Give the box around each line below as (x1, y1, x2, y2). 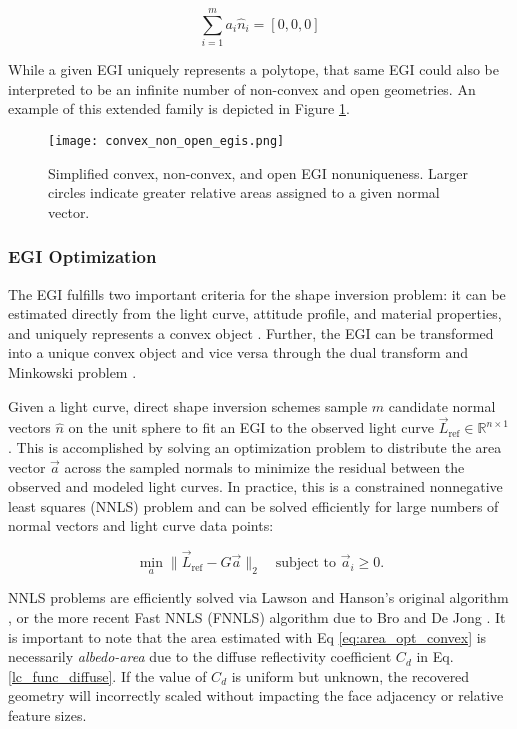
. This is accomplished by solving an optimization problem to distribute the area (8, 436, 502, 457)
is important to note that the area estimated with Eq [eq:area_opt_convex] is (8, 626, 487, 647)
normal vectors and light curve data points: (8, 515, 274, 536)
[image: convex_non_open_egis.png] (48, 133, 285, 148)
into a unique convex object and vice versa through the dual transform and (8, 342, 469, 363)
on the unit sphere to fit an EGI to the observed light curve (68, 417, 434, 438)
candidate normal (388, 395, 496, 416)
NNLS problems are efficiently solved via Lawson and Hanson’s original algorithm (8, 587, 509, 608)
